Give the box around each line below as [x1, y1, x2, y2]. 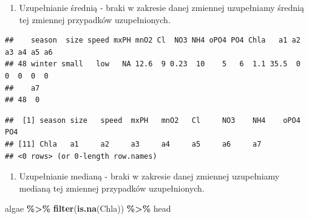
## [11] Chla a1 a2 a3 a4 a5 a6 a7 [5, 139, 262, 148]
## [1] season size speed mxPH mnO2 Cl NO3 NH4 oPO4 [5, 116, 301, 125]
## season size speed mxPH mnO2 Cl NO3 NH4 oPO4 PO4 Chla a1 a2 [5, 36, 301, 45]
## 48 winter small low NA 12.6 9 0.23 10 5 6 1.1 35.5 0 [5, 60, 301, 69]
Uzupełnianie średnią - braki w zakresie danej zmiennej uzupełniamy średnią [19, 1, 304, 13]
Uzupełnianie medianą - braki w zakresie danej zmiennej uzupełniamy [19, 170, 280, 182]
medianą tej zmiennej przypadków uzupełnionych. [19, 181, 205, 194]
